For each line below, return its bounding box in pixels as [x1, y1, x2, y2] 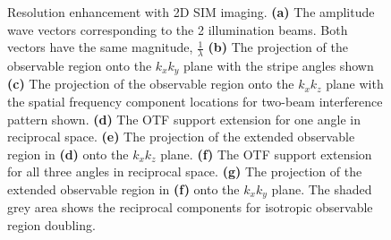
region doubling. [7, 216, 96, 235]
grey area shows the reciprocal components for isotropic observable [7, 198, 373, 217]
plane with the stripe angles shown [183, 56, 374, 75]
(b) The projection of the [208, 38, 348, 56]
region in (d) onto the [7, 144, 129, 163]
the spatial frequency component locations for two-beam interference [7, 92, 383, 111]
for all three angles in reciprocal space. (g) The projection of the [7, 162, 362, 181]
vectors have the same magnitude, [7, 38, 193, 56]
